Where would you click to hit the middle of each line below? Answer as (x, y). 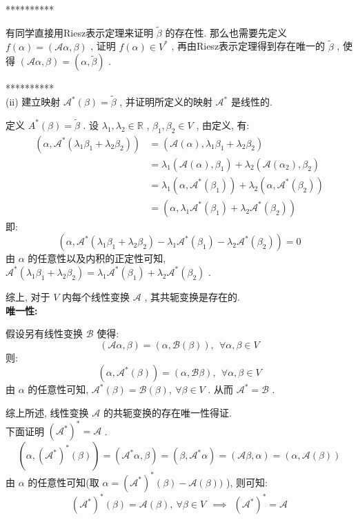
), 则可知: (247, 482)
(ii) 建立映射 (33, 102)
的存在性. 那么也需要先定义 (226, 32)
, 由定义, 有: (223, 124)
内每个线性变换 (96, 296)
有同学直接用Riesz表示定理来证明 (80, 32)
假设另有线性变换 (44, 333)
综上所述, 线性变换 (47, 412)
